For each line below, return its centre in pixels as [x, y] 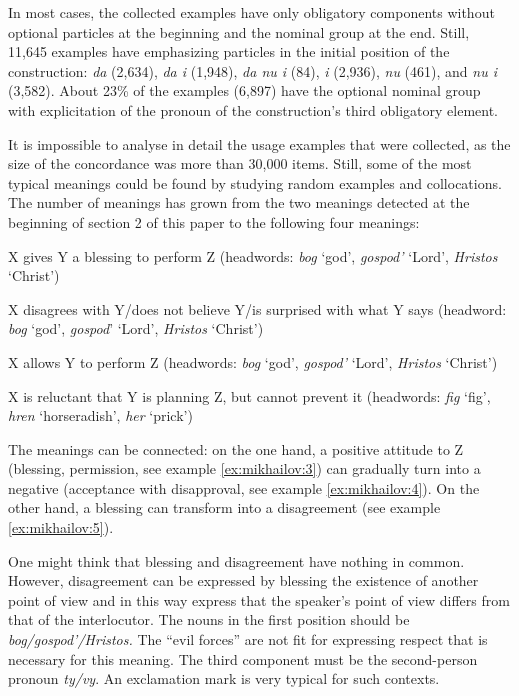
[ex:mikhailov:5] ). [61, 527]
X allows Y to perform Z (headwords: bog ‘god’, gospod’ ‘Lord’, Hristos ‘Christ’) [253, 361]
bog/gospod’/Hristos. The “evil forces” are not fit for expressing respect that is [248, 639]
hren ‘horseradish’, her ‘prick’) [100, 415]
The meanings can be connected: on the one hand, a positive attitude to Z [236, 448]
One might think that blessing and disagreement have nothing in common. [236, 560]
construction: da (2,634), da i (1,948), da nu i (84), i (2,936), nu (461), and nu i [252, 70]
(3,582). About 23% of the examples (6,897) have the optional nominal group [244, 90]
